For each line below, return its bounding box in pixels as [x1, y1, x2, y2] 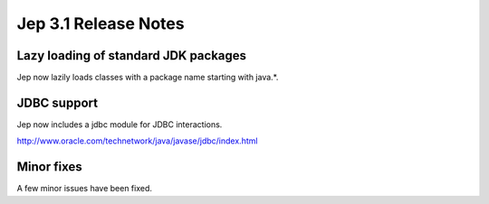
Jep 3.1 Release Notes [16, 14, 185, 33]
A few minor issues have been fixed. [16, 183, 153, 194]
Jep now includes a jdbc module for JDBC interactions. [16, 118, 223, 130]
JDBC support [16, 95, 99, 110]
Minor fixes [16, 159, 82, 175]
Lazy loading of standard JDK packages [16, 48, 247, 63]
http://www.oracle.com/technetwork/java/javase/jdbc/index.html [16, 135, 258, 146]
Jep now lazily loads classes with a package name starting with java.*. [16, 72, 279, 83]
